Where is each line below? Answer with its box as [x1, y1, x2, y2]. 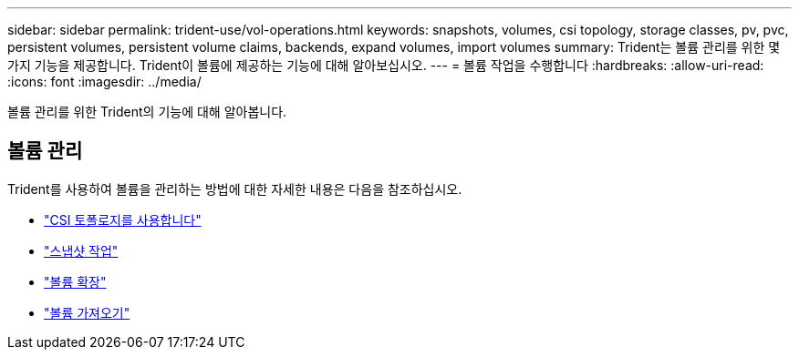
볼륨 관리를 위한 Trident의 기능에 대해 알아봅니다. [7, 104, 287, 119]
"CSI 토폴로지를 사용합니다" [44, 211, 202, 228]
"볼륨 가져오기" [44, 304, 130, 321]
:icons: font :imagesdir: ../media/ [7, 74, 202, 89]
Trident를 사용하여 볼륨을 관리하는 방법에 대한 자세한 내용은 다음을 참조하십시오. [7, 180, 462, 197]
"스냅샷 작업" [44, 242, 119, 259]
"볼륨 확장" [44, 273, 107, 290]
